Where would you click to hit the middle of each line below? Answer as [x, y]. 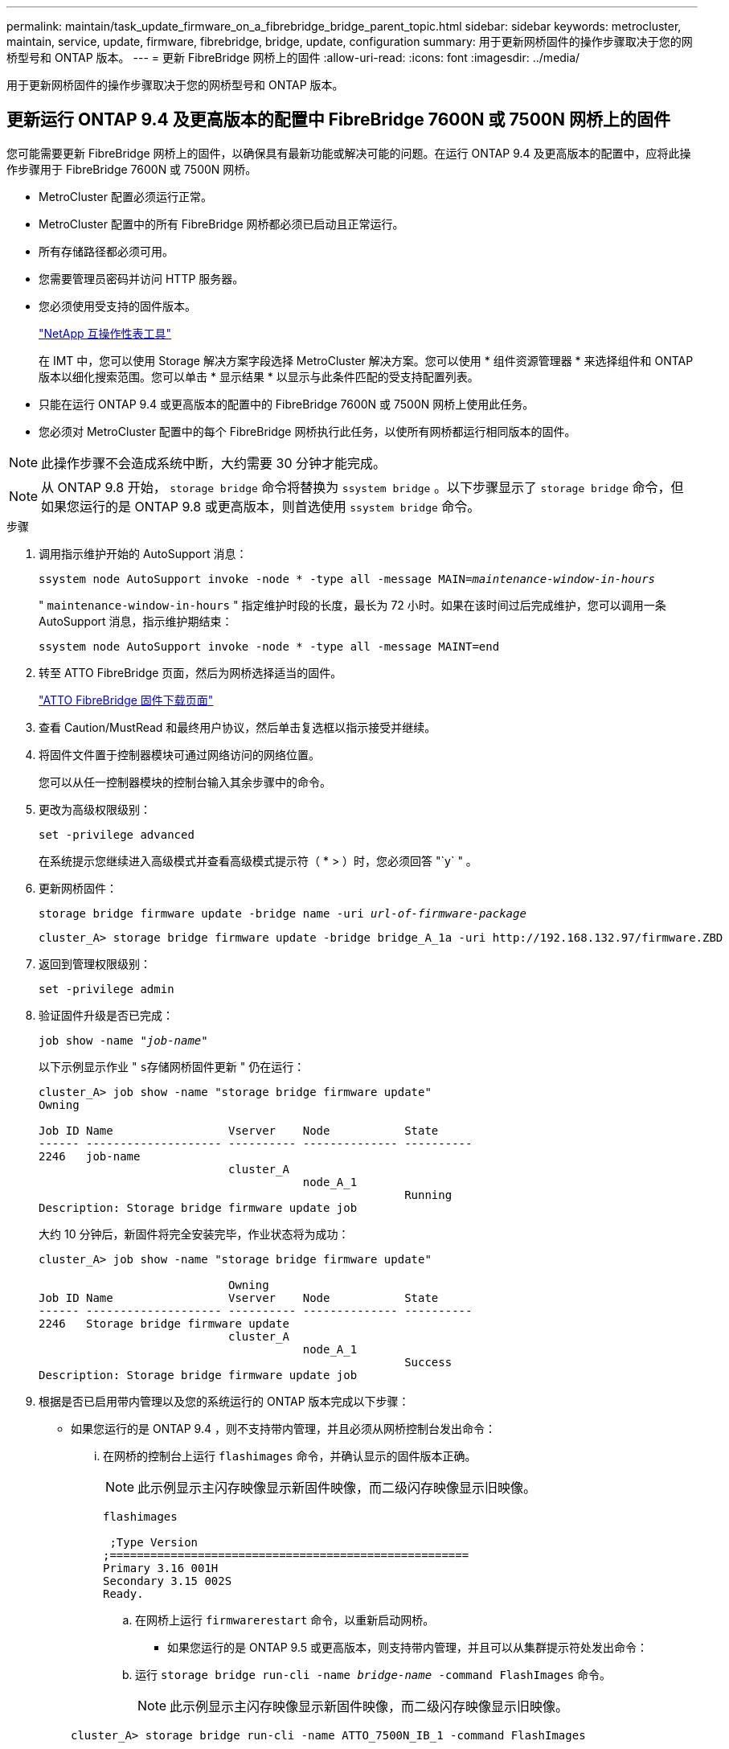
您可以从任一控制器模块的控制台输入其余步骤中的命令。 [185, 782]
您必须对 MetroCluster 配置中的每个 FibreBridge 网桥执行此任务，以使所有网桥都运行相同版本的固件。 [307, 431]
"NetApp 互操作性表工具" [105, 333]
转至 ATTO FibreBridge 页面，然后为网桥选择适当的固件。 [190, 672]
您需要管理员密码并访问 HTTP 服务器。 [141, 278]
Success [428, 1362]
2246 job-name [90, 1156]
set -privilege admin [106, 989]
